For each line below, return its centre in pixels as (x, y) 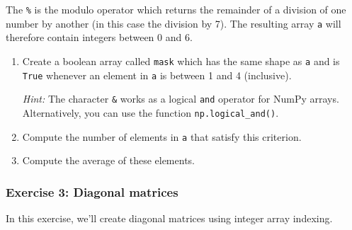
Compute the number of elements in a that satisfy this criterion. (162, 136)
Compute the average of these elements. (108, 160)
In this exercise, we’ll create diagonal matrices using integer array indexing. (169, 218)
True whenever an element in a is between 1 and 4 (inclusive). (157, 75)
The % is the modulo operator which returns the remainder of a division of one (176, 9)
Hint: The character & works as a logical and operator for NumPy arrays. (181, 99)
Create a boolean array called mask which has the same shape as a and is (181, 61)
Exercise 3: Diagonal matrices (92, 191)
